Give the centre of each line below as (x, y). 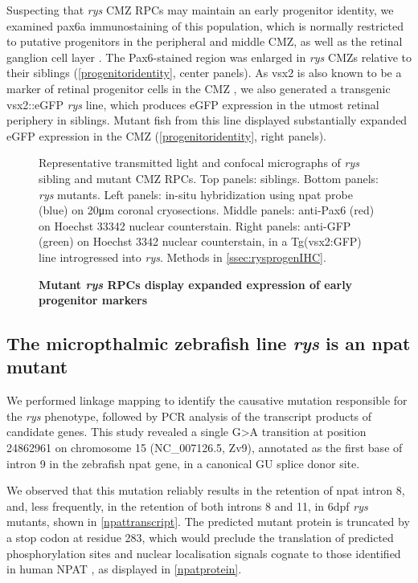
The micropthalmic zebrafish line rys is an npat (209, 343)
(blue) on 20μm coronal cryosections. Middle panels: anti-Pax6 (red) (207, 210)
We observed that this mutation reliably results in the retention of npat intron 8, (206, 490)
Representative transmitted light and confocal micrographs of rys (199, 163)
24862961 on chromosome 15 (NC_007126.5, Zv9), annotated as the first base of (205, 448)
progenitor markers (93, 300)
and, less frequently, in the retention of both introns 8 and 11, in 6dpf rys (187, 506)
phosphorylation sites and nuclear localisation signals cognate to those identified (204, 553)
